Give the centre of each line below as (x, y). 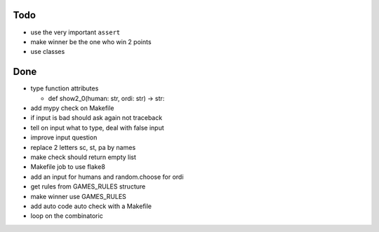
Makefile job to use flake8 (68, 167)
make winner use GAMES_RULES (78, 196)
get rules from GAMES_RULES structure (88, 186)
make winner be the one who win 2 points (91, 41)
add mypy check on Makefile (72, 108)
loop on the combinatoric (67, 216)
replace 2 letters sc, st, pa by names (83, 147)
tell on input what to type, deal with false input (97, 128)
